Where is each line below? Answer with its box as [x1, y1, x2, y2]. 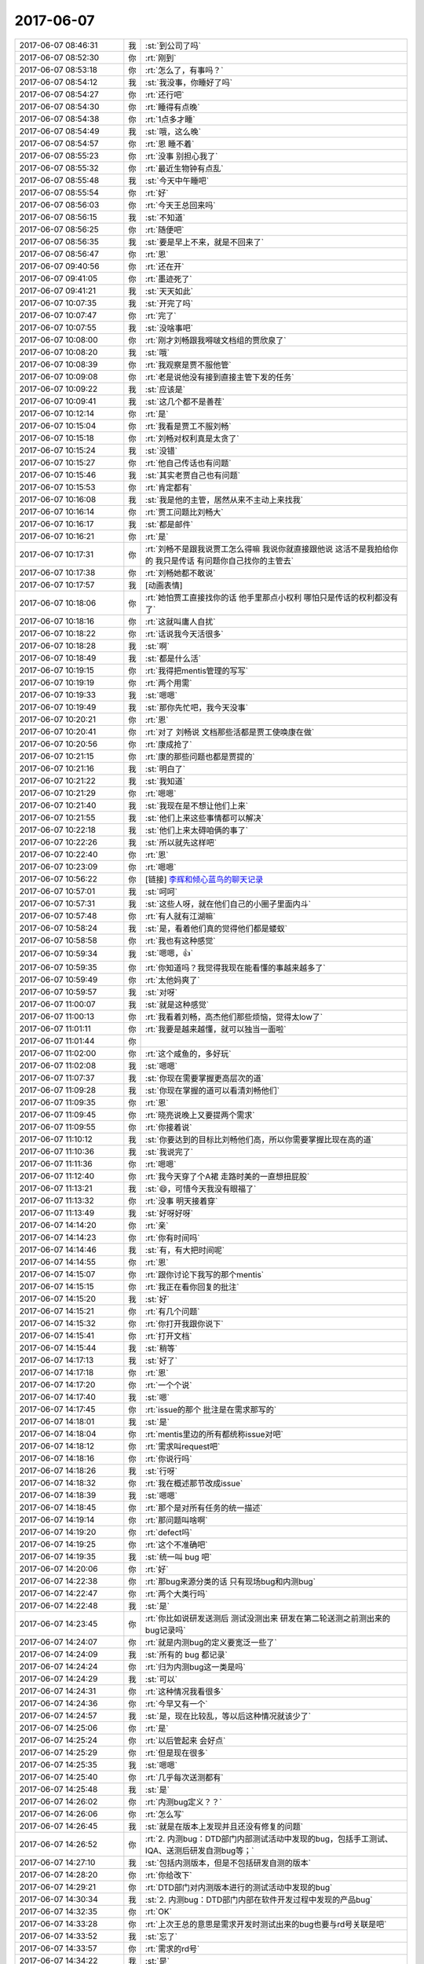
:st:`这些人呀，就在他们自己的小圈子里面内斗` [145, 898, 312, 909]
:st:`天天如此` [145, 285, 194, 296]
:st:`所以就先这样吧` [145, 837, 217, 848]
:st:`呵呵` [145, 886, 178, 897]
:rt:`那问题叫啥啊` [145, 1515, 208, 1526]
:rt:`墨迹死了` [145, 273, 192, 284]
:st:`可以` [145, 1673, 178, 1684]
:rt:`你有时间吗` [145, 1232, 200, 1243]
